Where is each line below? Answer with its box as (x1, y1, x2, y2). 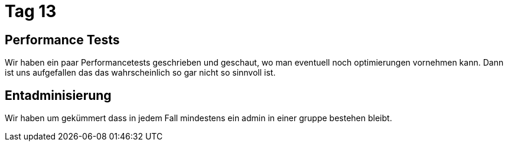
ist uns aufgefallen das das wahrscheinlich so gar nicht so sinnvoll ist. (5, 67, 276, 78)
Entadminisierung (5, 87, 112, 103)
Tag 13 (5, 1, 57, 21)
